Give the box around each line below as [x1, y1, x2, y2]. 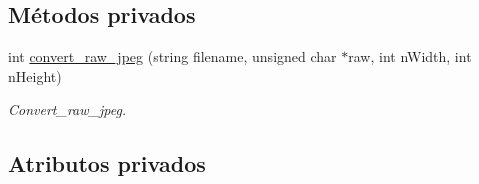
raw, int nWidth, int [348, 46, 472, 67]
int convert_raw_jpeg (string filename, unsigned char [8, 46, 337, 67]
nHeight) [8, 65, 62, 86]
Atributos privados [8, 148, 206, 179]
